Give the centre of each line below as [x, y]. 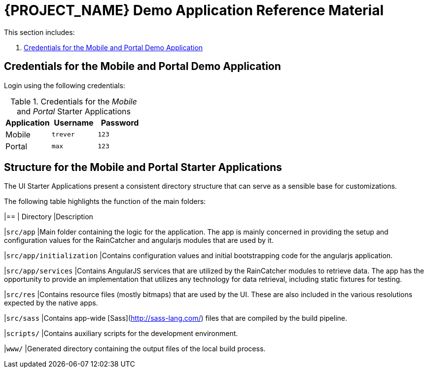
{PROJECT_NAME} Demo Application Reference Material [194, 10]
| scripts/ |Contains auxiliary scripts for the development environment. [121, 334]
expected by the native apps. [51, 303]
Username [74, 122]
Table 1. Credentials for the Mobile [74, 101]
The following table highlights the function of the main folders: [105, 202]
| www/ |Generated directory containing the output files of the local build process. [135, 349]
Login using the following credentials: [65, 85]
